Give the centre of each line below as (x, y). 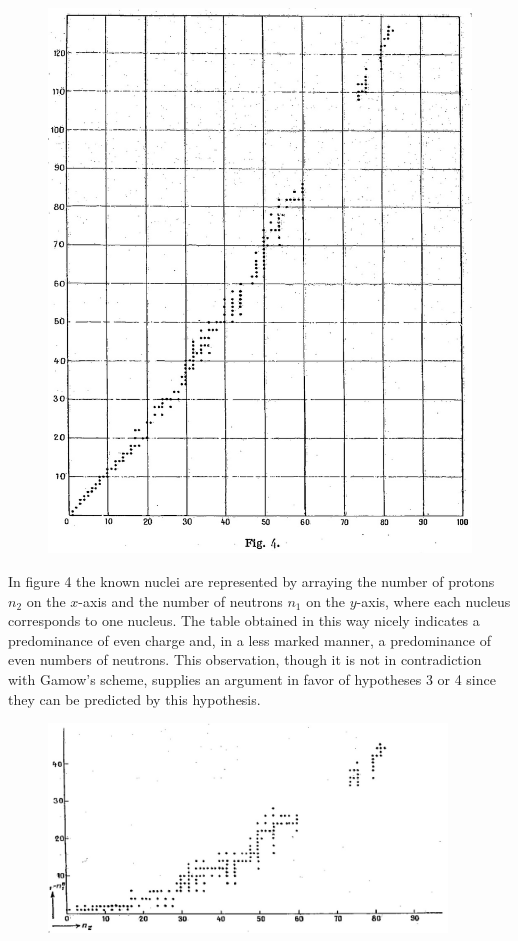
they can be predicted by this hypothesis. (134, 698)
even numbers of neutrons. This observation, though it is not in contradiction (245, 659)
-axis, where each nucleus (433, 600)
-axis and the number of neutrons (180, 600)
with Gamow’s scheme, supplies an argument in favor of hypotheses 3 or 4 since (252, 679)
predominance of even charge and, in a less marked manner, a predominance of (249, 639)
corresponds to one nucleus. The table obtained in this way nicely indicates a (244, 620)
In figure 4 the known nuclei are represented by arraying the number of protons (251, 581)
